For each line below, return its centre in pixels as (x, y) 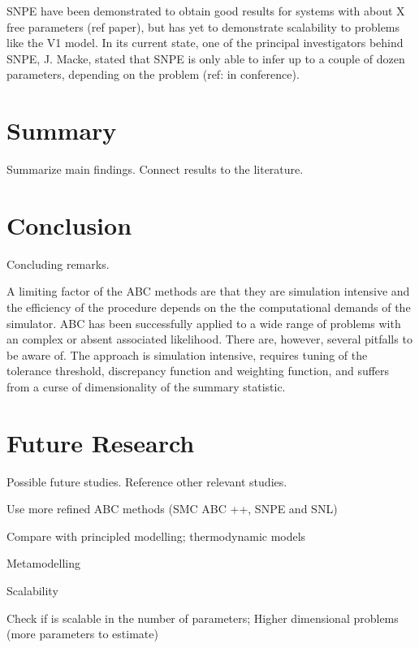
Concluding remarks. (58, 264)
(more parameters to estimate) (82, 634)
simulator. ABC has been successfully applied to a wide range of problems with (204, 323)
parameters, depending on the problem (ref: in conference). (153, 74)
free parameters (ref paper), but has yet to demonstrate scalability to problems (203, 26)
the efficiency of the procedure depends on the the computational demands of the (209, 307)
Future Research (101, 442)
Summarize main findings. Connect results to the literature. (155, 169)
